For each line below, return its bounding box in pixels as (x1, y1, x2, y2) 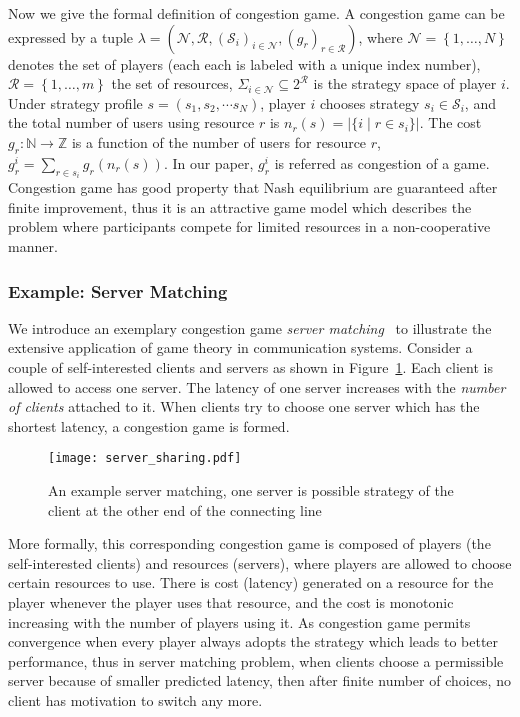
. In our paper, (163, 152, 254, 173)
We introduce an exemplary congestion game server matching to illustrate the (8, 317, 492, 338)
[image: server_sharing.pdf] (48, 451, 242, 466)
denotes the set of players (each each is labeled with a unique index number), (8, 53, 481, 74)
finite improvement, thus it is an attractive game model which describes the (8, 196, 472, 217)
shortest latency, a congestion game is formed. (8, 415, 290, 436)
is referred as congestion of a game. (274, 152, 490, 173)
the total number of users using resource (8, 112, 255, 133)
